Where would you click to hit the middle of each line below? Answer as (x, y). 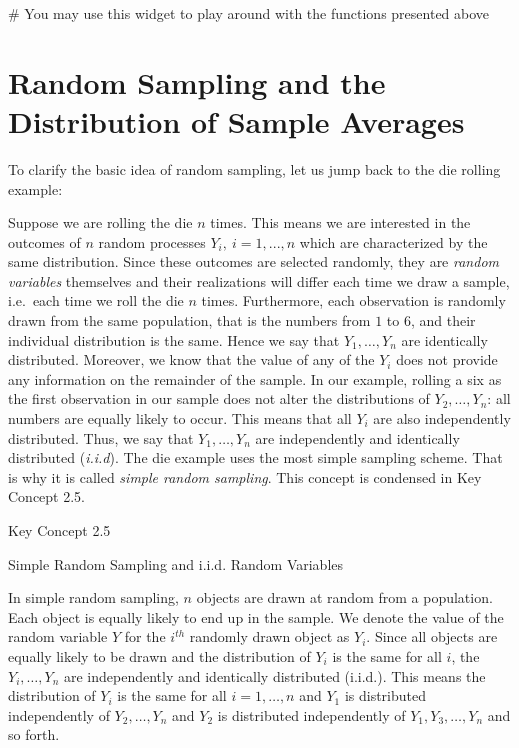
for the (145, 636)
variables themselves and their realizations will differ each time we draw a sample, (259, 280)
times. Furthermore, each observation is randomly (353, 300)
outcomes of (44, 241)
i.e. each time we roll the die (96, 300)
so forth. (34, 734)
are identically (444, 339)
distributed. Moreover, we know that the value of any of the (191, 359)
